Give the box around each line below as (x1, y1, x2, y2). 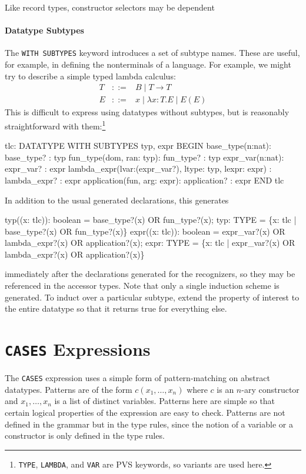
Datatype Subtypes (5, 24, 84, 36)
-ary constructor (241, 383, 300, 395)
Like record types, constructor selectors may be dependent (5, 1, 215, 13)
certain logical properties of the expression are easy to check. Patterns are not (5, 406, 285, 418)
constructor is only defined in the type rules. (5, 429, 165, 442)
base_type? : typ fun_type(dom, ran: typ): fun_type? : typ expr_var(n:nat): (5, 151, 284, 163)
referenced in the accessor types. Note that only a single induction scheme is (5, 279, 280, 292)
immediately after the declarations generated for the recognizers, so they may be (5, 268, 295, 280)
